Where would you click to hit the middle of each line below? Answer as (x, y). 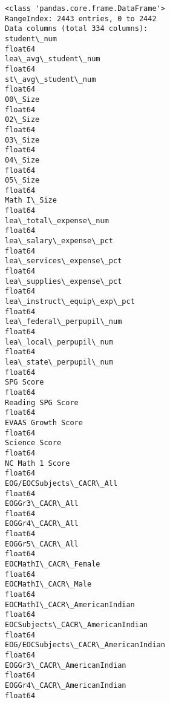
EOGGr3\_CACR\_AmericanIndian (66, 665)
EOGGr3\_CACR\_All (42, 504)
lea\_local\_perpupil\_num (59, 342)
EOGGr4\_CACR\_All (42, 524)
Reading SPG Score (42, 402)
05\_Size (22, 180)
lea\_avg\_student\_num (53, 59)
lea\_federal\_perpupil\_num (64, 322)
